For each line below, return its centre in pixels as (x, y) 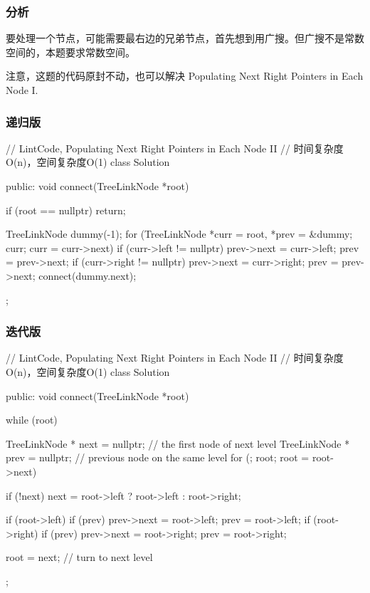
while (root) (32, 420)
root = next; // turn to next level (79, 557)
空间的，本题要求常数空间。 (70, 52)
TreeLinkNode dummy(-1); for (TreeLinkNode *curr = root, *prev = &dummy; (179, 234)
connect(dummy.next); (88, 275)
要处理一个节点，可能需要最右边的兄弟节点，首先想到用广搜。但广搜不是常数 (185, 38)
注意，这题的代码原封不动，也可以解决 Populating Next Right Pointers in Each (185, 76)
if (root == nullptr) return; (66, 210)
